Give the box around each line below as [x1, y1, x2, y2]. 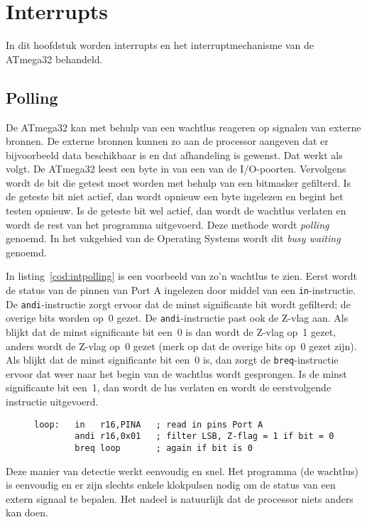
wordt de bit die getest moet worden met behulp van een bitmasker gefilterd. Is [6, 175, 351, 190]
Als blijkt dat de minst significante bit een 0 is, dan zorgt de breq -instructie [6, 352, 339, 367]
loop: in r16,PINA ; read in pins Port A [34, 419, 263, 430]
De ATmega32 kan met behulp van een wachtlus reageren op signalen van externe [6, 119, 361, 134]
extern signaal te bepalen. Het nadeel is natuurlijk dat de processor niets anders [6, 491, 354, 506]
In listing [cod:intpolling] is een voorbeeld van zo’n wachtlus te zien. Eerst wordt [6, 268, 357, 283]
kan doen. [6, 505, 48, 520]
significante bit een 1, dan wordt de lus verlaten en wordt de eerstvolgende [6, 380, 332, 395]
